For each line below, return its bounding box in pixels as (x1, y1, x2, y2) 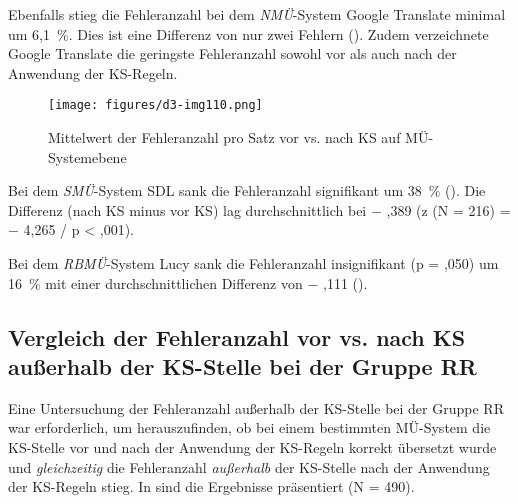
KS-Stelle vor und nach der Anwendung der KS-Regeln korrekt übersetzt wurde (8, 436, 497, 457)
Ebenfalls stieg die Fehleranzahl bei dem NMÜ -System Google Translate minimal (8, 4, 506, 24)
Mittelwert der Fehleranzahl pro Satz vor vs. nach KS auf (48, 127, 401, 148)
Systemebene (48, 146, 127, 167)
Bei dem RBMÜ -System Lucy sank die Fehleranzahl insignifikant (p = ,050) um (8, 253, 499, 273)
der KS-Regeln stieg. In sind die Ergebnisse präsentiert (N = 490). (8, 476, 415, 497)
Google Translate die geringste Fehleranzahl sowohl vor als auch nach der (8, 43, 457, 64)
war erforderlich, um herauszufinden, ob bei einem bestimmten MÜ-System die (8, 417, 491, 438)
